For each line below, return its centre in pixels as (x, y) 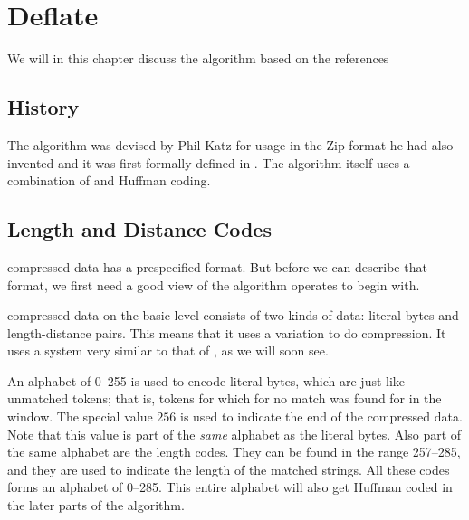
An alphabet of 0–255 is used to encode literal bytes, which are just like (206, 380)
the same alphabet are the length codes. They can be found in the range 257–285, (234, 452)
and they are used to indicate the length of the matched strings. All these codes (229, 469)
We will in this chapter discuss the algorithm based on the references (198, 58)
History (43, 107)
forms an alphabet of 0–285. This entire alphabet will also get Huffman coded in (230, 487)
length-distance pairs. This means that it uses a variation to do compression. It (227, 332)
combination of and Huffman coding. (109, 180)
